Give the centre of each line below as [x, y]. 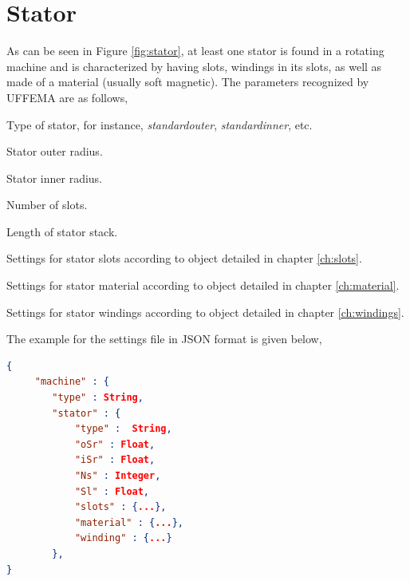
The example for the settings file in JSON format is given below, [164, 339]
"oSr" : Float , [115, 444]
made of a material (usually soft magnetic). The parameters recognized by [188, 82]
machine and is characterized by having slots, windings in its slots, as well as [194, 66]
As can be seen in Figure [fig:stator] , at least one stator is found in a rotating [195, 51]
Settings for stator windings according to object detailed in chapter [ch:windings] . [205, 312]
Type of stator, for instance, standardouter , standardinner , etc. [160, 124]
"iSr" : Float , [115, 460]
